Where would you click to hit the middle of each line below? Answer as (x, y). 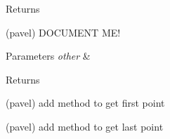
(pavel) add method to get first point (85, 103)
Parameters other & (48, 56)
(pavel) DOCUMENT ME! (63, 32)
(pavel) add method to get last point (85, 126)
